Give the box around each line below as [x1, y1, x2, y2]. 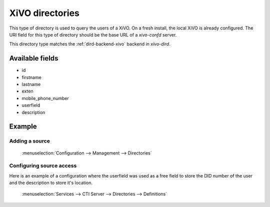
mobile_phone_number [21, 95, 69, 101]
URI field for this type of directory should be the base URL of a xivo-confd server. [9, 31, 177, 37]
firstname [21, 74, 42, 80]
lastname [21, 81, 41, 87]
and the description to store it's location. [9, 180, 92, 186]
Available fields [9, 54, 58, 62]
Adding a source [9, 137, 50, 144]
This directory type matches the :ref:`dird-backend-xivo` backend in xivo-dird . [9, 41, 171, 47]
